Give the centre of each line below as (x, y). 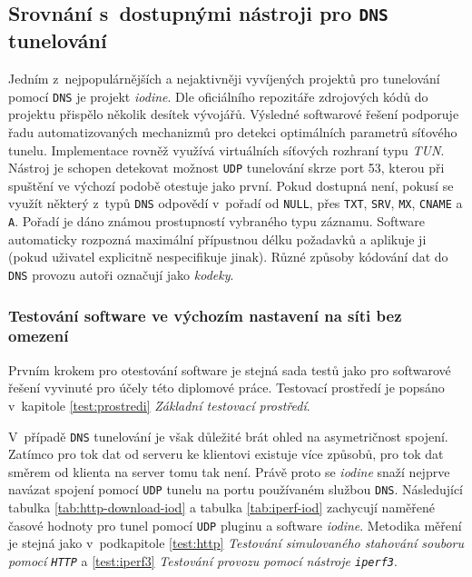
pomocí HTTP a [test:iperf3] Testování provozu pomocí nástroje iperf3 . (203, 560)
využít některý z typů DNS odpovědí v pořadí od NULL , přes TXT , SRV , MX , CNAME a (236, 203)
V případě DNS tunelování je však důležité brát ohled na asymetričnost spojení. (228, 436)
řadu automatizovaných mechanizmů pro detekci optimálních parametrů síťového (233, 132)
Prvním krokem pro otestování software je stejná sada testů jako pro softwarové (230, 369)
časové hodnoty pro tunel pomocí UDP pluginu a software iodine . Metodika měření (235, 525)
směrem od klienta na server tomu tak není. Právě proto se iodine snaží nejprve (229, 471)
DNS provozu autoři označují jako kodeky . (121, 274)
